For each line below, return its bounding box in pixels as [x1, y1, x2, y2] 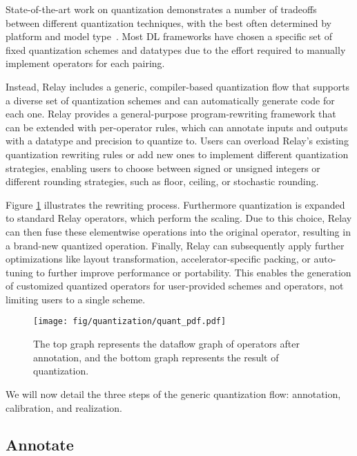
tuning [6, 265, 33, 279]
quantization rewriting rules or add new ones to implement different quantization [6, 146, 349, 161]
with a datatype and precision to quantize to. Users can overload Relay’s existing [6, 133, 349, 148]
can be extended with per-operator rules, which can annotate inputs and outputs [6, 120, 348, 134]
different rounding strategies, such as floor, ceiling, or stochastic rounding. [6, 174, 319, 189]
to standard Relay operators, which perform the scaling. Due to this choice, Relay [6, 211, 352, 225]
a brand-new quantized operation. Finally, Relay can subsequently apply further [6, 238, 345, 252]
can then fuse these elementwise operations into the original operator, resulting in [6, 224, 351, 238]
